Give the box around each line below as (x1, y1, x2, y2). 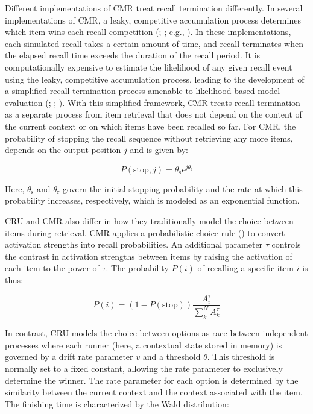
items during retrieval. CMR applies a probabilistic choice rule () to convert (5, 226, 285, 239)
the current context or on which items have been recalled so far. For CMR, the (5, 119, 296, 132)
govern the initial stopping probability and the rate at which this (62, 182, 303, 195)
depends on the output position (5, 143, 121, 156)
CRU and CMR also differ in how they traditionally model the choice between (5, 214, 294, 227)
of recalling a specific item (197, 262, 294, 274)
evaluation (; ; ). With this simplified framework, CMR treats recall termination (5, 96, 300, 108)
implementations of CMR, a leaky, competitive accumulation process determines (5, 13, 301, 26)
